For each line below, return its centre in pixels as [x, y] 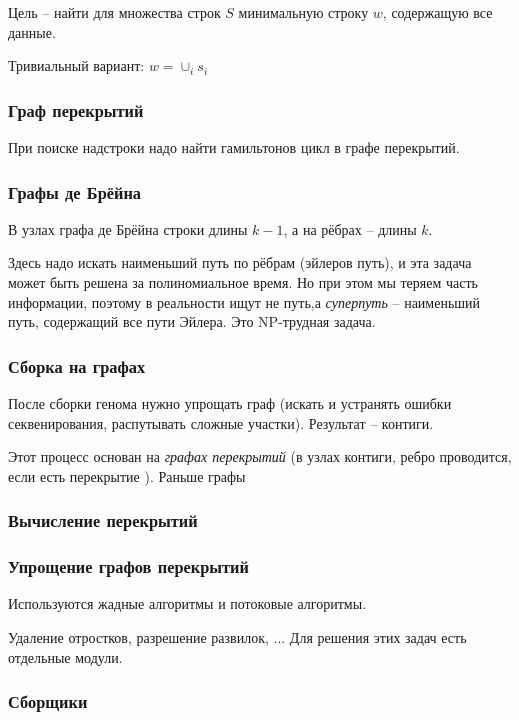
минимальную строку [303, 12]
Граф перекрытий [76, 109]
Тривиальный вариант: [76, 65]
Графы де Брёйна [75, 191]
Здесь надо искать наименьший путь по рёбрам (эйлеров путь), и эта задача [240, 262]
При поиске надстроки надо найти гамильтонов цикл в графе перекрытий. [234, 147]
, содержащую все [437, 12]
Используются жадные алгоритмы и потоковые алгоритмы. [187, 603]
